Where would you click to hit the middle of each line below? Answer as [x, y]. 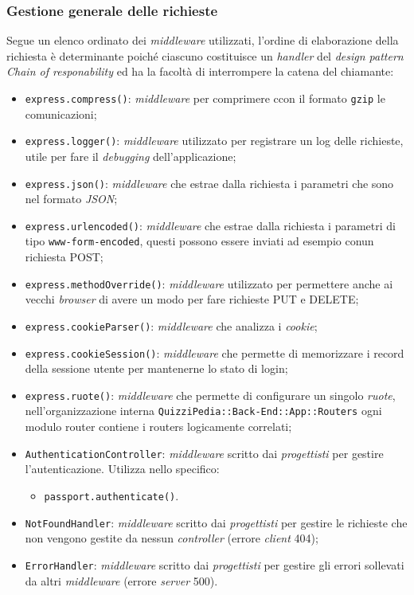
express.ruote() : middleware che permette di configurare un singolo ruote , [210, 395]
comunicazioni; [61, 114]
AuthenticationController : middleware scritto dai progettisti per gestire [204, 453]
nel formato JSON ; [71, 199]
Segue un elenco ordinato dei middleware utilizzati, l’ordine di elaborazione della [203, 40]
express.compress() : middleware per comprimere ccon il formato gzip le [205, 98]
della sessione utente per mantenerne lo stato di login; [156, 368]
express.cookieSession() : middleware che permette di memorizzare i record [215, 352]
